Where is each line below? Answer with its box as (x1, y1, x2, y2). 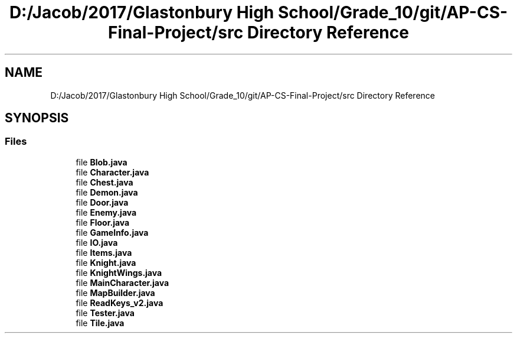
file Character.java (76, 167, 149, 177)
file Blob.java (76, 157, 127, 167)
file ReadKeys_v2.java (76, 297, 163, 308)
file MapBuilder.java (76, 287, 155, 298)
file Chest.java (76, 177, 133, 187)
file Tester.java (76, 307, 135, 318)
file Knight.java (76, 257, 136, 268)
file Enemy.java (76, 207, 137, 217)
